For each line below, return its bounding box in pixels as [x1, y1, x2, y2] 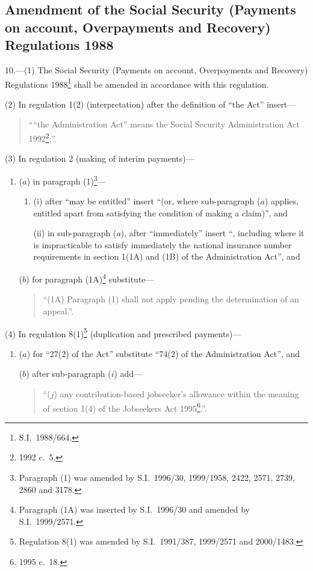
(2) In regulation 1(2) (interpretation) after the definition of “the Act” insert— [5, 97, 296, 110]
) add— [114, 367, 143, 380]
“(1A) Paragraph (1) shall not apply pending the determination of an [43, 293, 299, 305]
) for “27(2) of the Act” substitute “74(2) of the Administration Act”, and [26, 347, 300, 359]
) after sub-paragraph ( [26, 367, 111, 380]
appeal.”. [43, 304, 74, 317]
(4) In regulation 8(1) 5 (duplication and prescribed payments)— [5, 325, 241, 340]
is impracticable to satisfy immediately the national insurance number [33, 238, 292, 251]
